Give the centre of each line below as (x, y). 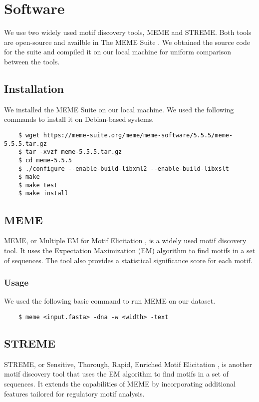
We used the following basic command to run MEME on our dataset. (110, 301)
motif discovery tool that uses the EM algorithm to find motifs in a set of (116, 374)
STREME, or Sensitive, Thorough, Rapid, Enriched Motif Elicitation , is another (128, 364)
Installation (34, 88)
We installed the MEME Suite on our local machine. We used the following (119, 109)
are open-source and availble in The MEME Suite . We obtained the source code (127, 42)
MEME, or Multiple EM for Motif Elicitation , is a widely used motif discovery (125, 240)
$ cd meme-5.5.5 (45, 160)
